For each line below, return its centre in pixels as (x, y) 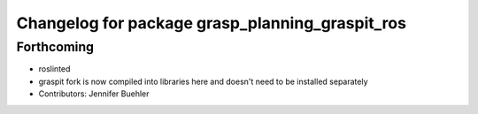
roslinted (54, 69)
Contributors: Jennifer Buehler (94, 94)
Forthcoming (55, 47)
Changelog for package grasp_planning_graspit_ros (212, 23)
